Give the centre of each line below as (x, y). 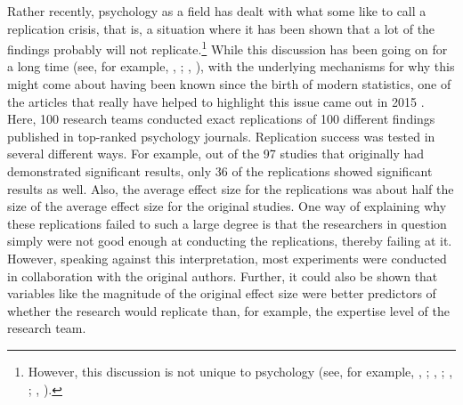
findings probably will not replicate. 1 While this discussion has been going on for (227, 48)
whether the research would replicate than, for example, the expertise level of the (228, 310)
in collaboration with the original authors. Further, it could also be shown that (223, 275)
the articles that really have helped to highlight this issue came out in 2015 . (216, 101)
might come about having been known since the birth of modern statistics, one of (229, 84)
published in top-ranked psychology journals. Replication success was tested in (221, 136)
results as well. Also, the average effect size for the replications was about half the (231, 188)
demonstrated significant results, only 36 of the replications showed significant (220, 171)
